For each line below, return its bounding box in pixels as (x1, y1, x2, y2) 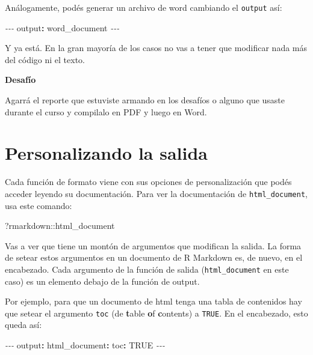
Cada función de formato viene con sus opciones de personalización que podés (5, 175, 292, 188)
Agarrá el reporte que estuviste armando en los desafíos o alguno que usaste (5, 94, 285, 106)
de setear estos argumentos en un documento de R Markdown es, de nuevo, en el (5, 251, 303, 264)
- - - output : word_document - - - (5, 21, 120, 34)
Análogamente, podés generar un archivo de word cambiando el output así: (5, 1, 282, 13)
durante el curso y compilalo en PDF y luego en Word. (5, 105, 207, 118)
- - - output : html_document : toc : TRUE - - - (5, 339, 166, 351)
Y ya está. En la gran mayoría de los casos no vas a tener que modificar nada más (5, 41, 308, 54)
